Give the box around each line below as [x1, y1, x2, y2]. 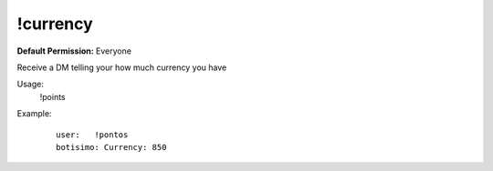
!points [39, 91, 66, 102]
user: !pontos [56, 129, 129, 140]
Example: [16, 108, 52, 119]
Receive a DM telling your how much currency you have [16, 62, 227, 73]
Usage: [16, 78, 45, 90]
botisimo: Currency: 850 [56, 142, 167, 152]
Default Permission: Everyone [16, 45, 132, 56]
